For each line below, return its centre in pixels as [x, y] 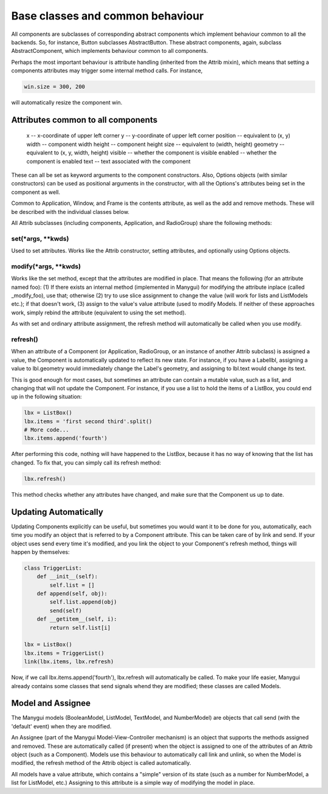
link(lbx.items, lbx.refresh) [69, 662]
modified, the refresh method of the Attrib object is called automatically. [101, 763]
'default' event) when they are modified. [61, 726]
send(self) [66, 610]
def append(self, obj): [72, 594]
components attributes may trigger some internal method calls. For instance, [107, 71]
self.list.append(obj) [84, 602]
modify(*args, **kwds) [46, 266]
